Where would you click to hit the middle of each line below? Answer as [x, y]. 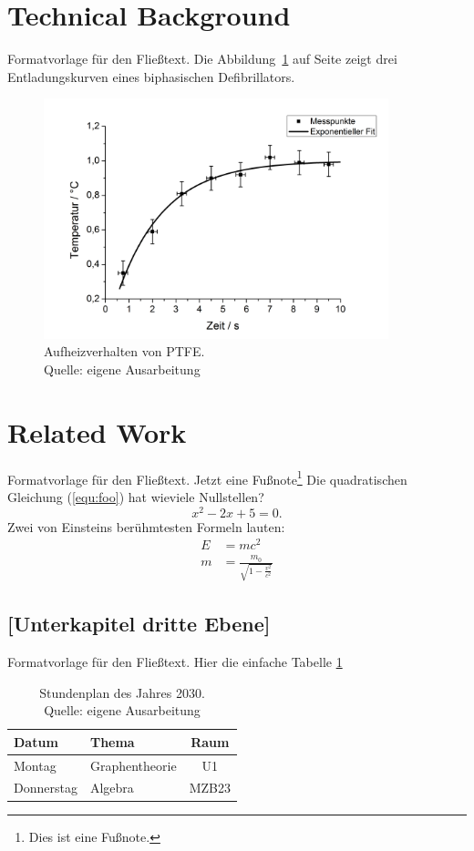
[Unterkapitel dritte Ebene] [139, 624]
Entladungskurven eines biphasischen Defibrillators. [151, 76]
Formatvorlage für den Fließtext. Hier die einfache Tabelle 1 [175, 662]
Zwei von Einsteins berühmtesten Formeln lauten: [146, 526]
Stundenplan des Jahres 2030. [122, 692]
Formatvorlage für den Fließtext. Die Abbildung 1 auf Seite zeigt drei [202, 59]
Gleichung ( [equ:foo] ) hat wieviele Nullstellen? [136, 496]
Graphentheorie [133, 765]
